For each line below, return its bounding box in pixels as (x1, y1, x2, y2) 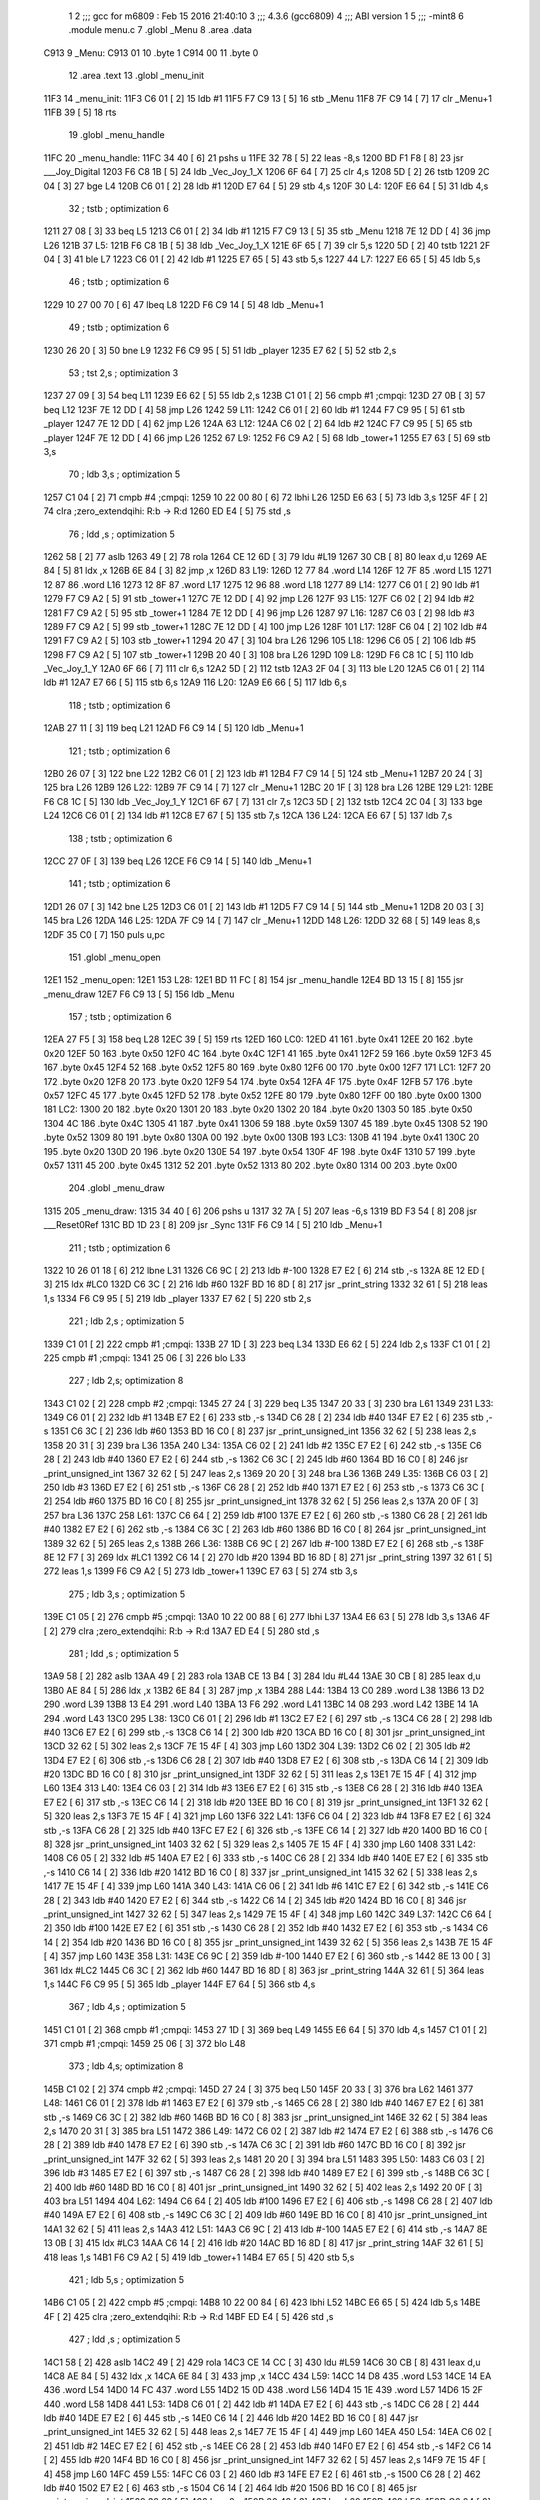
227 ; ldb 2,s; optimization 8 (68, 1375, 184, 1387)
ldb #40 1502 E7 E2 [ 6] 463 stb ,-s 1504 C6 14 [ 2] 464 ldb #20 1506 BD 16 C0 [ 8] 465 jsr (43, 2482, 418, 2494)
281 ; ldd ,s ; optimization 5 (68, 1647, 180, 1659)
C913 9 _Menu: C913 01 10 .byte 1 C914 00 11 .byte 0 (43, 46, 259, 59)
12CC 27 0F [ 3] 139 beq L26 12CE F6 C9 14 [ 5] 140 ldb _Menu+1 (43, 855, 312, 867)
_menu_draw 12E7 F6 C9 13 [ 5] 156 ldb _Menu (43, 988, 235, 1000)
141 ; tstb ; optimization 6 (68, 878, 171, 890)
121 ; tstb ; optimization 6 (68, 745, 171, 757)
